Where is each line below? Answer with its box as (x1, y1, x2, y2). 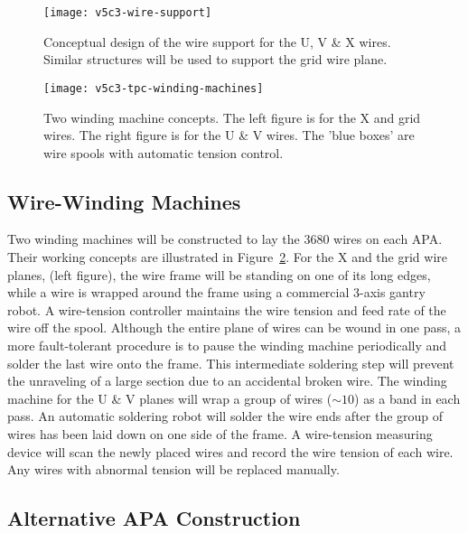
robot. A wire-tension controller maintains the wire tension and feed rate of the (7, 300, 446, 319)
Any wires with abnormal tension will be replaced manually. (7, 460, 340, 479)
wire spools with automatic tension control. (43, 143, 284, 162)
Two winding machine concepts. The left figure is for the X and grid (43, 108, 421, 126)
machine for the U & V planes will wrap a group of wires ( (7, 388, 332, 407)
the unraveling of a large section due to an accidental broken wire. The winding (7, 371, 447, 390)
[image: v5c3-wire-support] (43, 6, 212, 19)
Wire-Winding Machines (7, 187, 241, 215)
